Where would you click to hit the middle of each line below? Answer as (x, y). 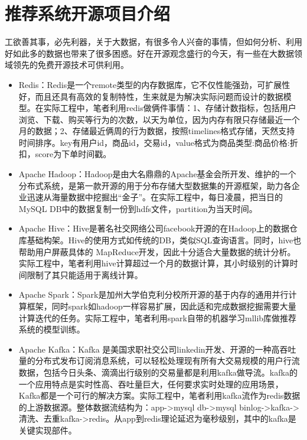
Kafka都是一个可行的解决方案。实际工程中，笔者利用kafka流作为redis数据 (159, 395)
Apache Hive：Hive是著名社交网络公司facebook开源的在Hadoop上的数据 (154, 228)
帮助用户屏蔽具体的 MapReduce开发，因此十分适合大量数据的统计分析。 (157, 251)
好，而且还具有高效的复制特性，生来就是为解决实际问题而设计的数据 (151, 96)
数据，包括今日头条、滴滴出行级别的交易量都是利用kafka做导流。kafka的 (158, 372)
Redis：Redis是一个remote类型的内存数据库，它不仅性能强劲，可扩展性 (154, 84)
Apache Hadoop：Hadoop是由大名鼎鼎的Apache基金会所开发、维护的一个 (157, 174)
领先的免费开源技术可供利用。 (71, 65)
